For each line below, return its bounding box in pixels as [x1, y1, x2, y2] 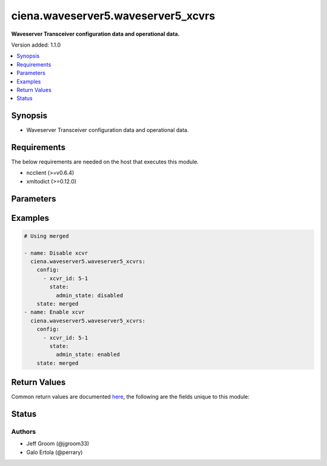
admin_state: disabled [55, 292, 124, 299]
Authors [11, 427, 36, 436]
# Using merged [24, 232, 69, 239]
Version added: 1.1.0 [11, 41, 61, 48]
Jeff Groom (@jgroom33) [26, 440, 90, 447]
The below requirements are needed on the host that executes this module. [11, 158, 199, 166]
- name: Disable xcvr [24, 249, 88, 257]
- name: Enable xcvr [24, 309, 85, 316]
